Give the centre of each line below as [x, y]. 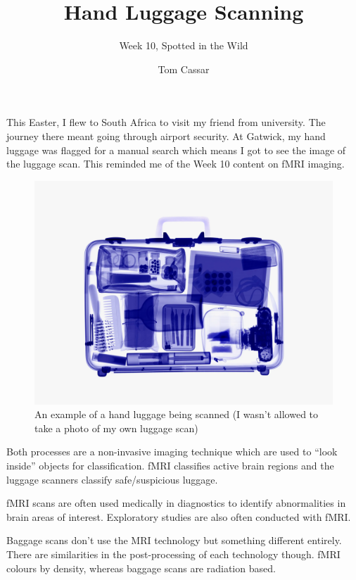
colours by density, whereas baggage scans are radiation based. [141, 568]
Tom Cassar [184, 69]
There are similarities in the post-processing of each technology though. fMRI [173, 554]
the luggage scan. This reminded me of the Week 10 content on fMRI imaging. [176, 164]
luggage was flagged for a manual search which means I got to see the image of [176, 150]
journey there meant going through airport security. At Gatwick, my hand [166, 135]
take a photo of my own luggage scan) [116, 428]
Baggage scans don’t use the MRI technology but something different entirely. [174, 540]
